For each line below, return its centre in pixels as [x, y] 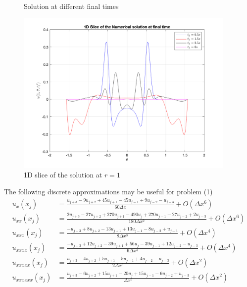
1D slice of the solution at [63, 175]
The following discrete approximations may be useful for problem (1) [108, 191]
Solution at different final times [71, 6]
